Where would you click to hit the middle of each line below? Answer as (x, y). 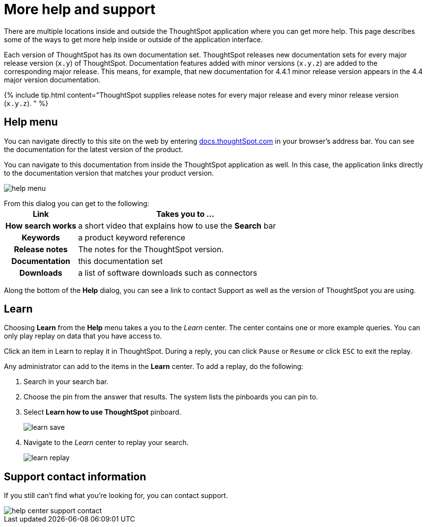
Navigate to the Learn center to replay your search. (106, 443)
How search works (41, 225)
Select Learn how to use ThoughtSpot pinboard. (102, 412)
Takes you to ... (185, 214)
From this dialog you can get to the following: (77, 203)
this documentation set (120, 261)
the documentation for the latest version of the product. (94, 149)
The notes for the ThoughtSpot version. (151, 249)
